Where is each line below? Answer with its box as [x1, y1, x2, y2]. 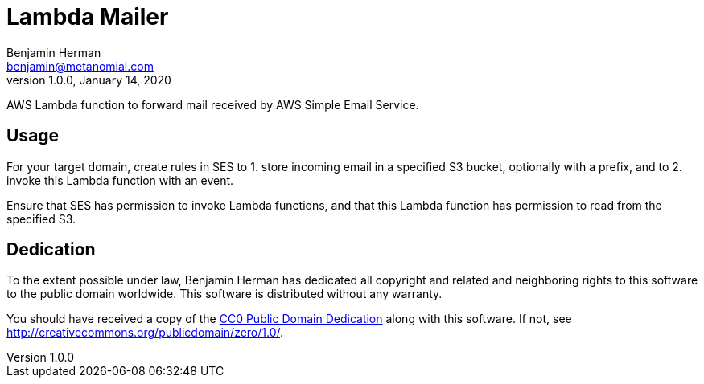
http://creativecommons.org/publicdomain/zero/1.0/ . [6, 325, 284, 340]
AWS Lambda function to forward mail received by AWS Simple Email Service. [6, 97, 419, 112]
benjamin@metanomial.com [6, 59, 154, 73]
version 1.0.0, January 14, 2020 [6, 72, 171, 87]
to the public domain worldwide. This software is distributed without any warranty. [6, 287, 443, 301]
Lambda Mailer [6, 3, 169, 31]
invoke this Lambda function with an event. [6, 173, 234, 187]
